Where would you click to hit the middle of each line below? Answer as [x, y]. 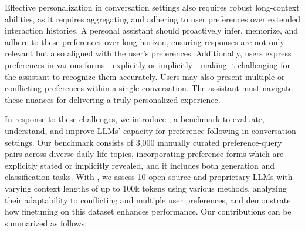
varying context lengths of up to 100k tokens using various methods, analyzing [146, 188]
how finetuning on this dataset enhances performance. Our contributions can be [148, 211]
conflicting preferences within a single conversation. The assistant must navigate [149, 88]
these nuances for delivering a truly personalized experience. [113, 99]
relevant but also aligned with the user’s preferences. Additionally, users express [148, 53]
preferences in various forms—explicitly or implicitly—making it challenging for [148, 64]
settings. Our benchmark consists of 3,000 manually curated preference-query [143, 142]
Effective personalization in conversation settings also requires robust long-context [152, 7]
